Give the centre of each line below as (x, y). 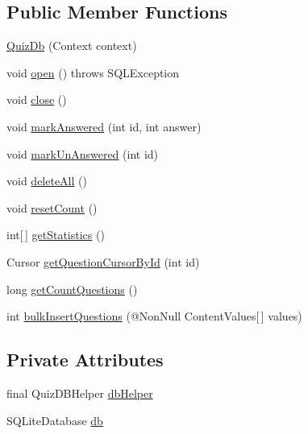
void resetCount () (52, 207)
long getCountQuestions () (72, 289)
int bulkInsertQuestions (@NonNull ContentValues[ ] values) (154, 316)
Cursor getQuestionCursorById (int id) (103, 261)
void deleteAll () (47, 181)
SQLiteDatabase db (55, 420)
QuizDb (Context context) (72, 45)
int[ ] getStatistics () (56, 235)
